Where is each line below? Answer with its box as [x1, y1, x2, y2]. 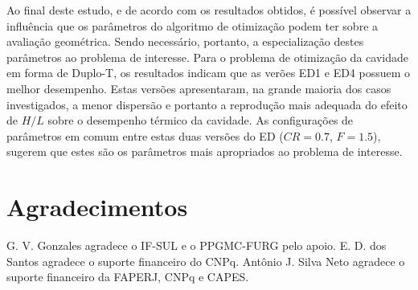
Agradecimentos [6, 190, 188, 223]
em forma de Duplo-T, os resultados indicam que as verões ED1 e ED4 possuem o [6, 64, 411, 81]
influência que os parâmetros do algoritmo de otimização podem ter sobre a [6, 17, 379, 34]
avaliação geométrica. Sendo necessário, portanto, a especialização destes [6, 33, 364, 50]
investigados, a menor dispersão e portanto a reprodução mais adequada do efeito [6, 96, 408, 112]
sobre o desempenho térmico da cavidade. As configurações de [47, 112, 354, 129]
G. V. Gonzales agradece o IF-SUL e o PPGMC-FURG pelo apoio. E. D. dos [6, 237, 387, 254]
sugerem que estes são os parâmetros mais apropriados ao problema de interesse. [6, 143, 403, 160]
